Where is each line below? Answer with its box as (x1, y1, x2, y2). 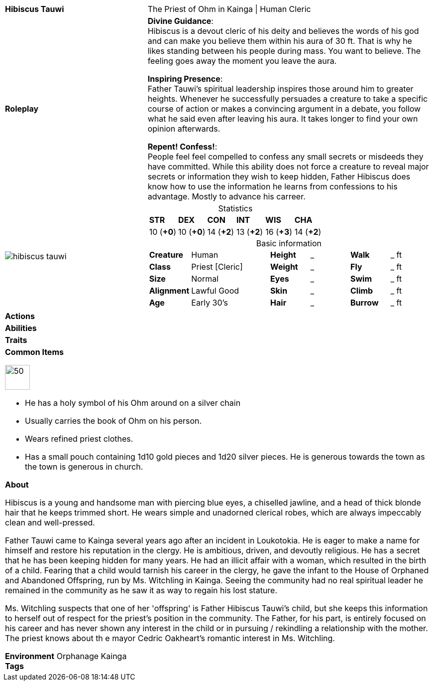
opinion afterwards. (147, 124, 220, 134)
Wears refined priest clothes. (25, 434, 133, 444)
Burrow (350, 298, 379, 308)
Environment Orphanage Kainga (5, 651, 127, 661)
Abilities (5, 323, 37, 333)
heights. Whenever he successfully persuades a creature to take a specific (147, 94, 428, 104)
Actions (5, 311, 35, 321)
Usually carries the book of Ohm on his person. (25, 416, 202, 426)
